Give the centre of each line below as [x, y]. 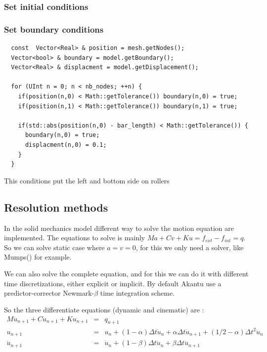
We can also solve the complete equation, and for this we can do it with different [126, 273]
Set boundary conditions [54, 29]
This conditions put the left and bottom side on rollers [87, 180]
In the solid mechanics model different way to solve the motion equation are [119, 228]
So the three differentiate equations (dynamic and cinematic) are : [104, 309]
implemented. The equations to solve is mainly [75, 238]
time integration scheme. [137, 293]
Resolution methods [56, 207]
